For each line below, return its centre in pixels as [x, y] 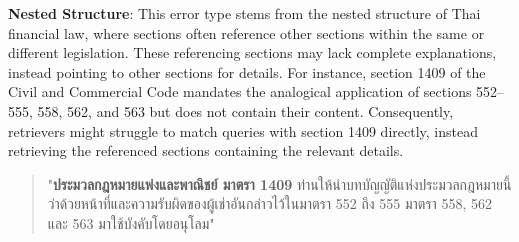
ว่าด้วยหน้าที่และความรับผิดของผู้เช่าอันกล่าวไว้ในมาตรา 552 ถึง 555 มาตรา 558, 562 [270, 203]
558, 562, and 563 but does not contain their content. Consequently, [245, 110]
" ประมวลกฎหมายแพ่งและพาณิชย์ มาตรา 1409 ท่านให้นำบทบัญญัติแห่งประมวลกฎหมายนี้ [279, 183]
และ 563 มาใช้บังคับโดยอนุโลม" [131, 222]
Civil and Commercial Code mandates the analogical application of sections [240, 91]
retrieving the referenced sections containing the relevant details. [206, 150]
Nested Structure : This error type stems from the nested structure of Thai [244, 13]
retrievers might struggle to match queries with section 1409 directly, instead [243, 130]
